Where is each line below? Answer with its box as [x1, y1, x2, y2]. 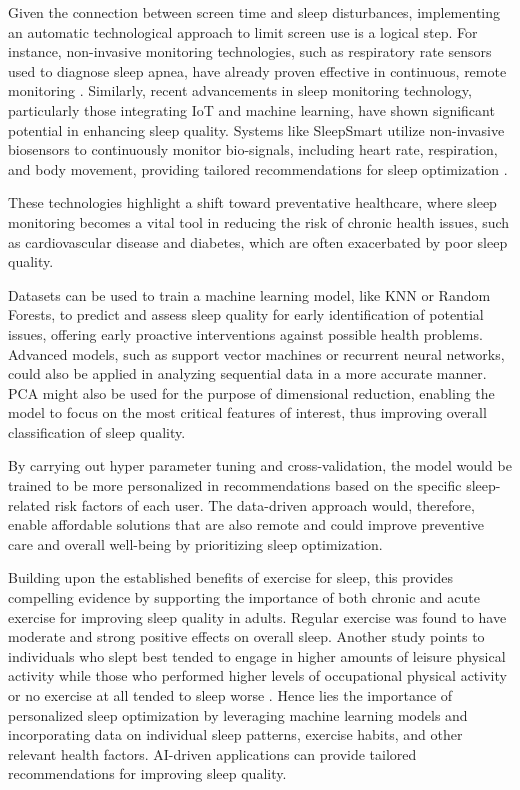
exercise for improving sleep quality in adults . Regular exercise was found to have [8, 606, 507, 627]
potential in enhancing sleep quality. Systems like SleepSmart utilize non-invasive [8, 119, 505, 140]
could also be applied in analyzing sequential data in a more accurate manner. [8, 363, 487, 384]
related [8, 494, 51, 515]
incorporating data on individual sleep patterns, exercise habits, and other [8, 724, 463, 745]
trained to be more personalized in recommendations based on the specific [8, 475, 462, 496]
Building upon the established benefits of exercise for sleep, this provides [8, 567, 453, 588]
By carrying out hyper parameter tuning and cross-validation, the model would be [8, 455, 512, 476]
